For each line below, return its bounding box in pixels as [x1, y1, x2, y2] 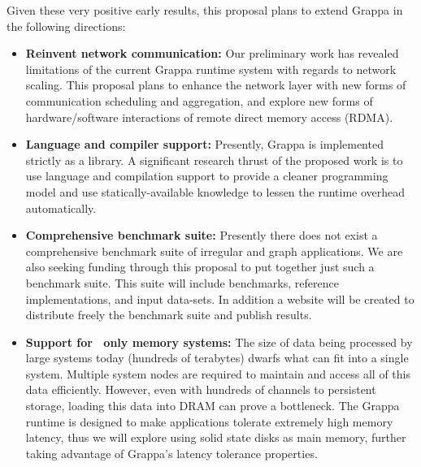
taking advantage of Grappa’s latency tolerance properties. [25, 444, 318, 461]
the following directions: [7, 17, 126, 34]
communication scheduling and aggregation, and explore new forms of [25, 92, 373, 109]
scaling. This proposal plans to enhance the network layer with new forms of [25, 76, 406, 93]
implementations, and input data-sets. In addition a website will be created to [25, 290, 414, 307]
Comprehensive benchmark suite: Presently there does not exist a [25, 227, 378, 244]
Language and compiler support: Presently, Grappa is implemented [25, 136, 384, 153]
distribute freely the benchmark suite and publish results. [25, 306, 312, 323]
